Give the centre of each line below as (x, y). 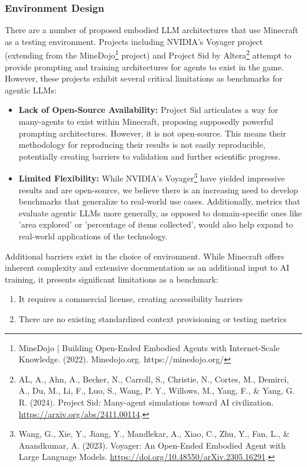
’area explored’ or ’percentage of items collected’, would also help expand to (156, 224)
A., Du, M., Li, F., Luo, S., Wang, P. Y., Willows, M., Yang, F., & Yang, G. (157, 390)
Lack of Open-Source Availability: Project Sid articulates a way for (148, 110)
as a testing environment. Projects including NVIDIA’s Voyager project (134, 41)
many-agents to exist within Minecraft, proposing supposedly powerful (146, 121)
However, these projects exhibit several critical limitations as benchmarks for (144, 78)
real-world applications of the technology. (93, 236)
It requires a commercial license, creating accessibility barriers (131, 299)
